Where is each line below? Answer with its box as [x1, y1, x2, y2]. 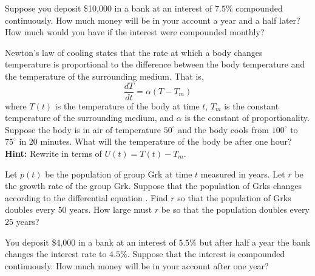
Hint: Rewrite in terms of [5, 147, 102, 159]
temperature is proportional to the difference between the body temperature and [5, 58, 305, 71]
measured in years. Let [200, 167, 285, 180]
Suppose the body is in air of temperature [5, 123, 161, 136]
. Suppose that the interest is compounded [127, 247, 285, 260]
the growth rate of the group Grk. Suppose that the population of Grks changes [5, 179, 302, 192]
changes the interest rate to [5, 247, 107, 260]
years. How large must [69, 203, 152, 216]
